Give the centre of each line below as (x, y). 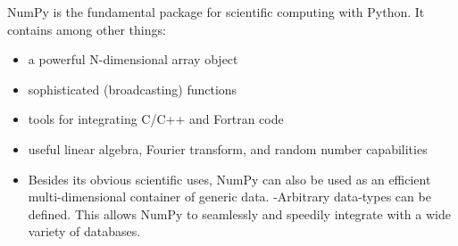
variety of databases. (84, 231)
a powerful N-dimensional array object (133, 59)
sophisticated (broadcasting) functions (133, 89)
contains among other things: (87, 29)
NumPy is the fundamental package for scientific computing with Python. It (216, 12)
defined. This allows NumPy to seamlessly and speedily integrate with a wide (239, 213)
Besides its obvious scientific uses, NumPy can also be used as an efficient (229, 179)
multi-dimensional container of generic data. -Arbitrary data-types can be (229, 197)
